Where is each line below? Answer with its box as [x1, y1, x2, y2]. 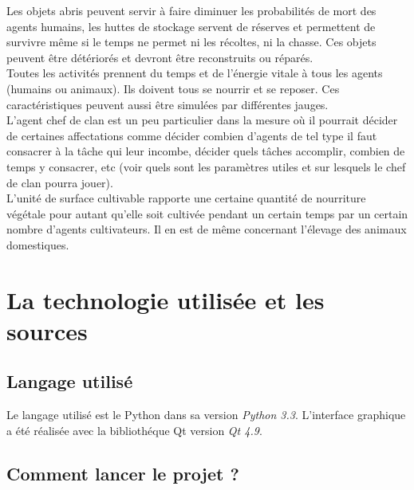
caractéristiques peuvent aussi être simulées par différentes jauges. [6, 96, 329, 112]
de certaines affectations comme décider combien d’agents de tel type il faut [6, 127, 377, 143]
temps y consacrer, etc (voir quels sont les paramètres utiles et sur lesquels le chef [6, 158, 406, 174]
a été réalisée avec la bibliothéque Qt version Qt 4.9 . [6, 421, 262, 438]
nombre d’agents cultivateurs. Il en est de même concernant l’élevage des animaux [6, 221, 407, 237]
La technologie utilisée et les [6, 283, 325, 316]
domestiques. [6, 236, 69, 253]
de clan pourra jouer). [6, 174, 113, 190]
